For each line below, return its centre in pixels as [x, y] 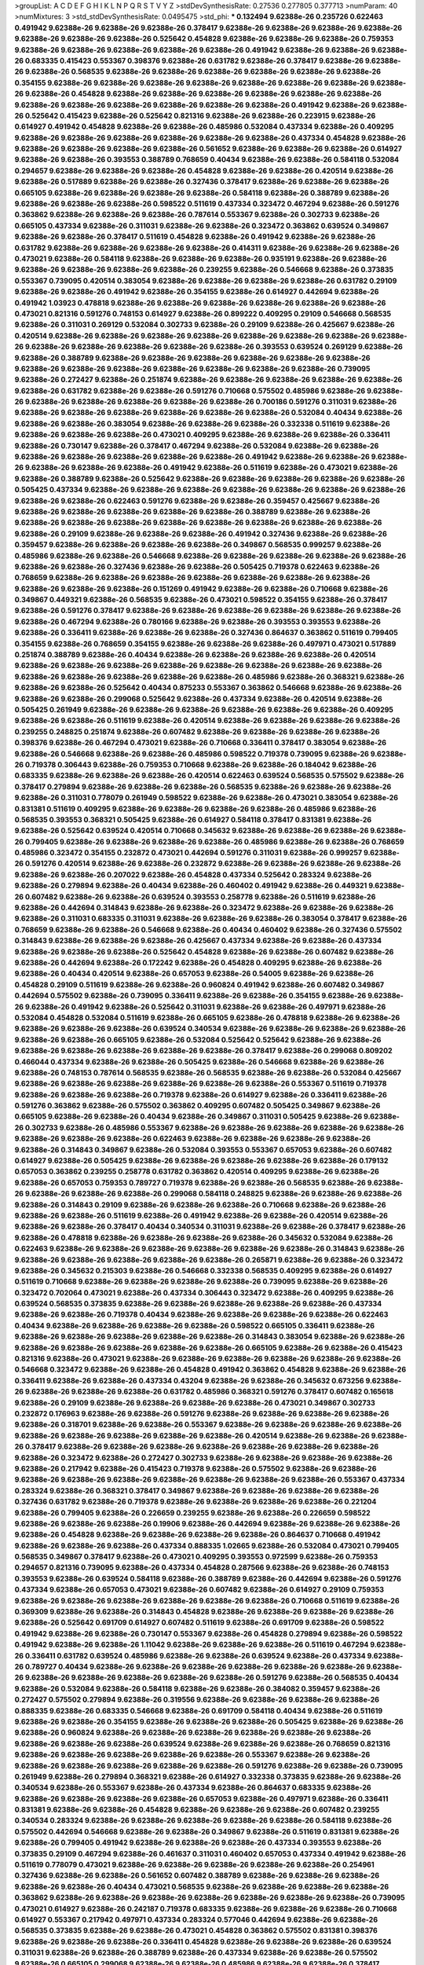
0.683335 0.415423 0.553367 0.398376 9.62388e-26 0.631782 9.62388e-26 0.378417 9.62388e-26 [194, 61]
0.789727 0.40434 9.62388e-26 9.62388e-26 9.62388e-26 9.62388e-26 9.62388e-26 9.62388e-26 [195, 1666]
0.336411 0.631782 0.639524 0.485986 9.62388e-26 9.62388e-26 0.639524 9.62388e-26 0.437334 [196, 1655]
